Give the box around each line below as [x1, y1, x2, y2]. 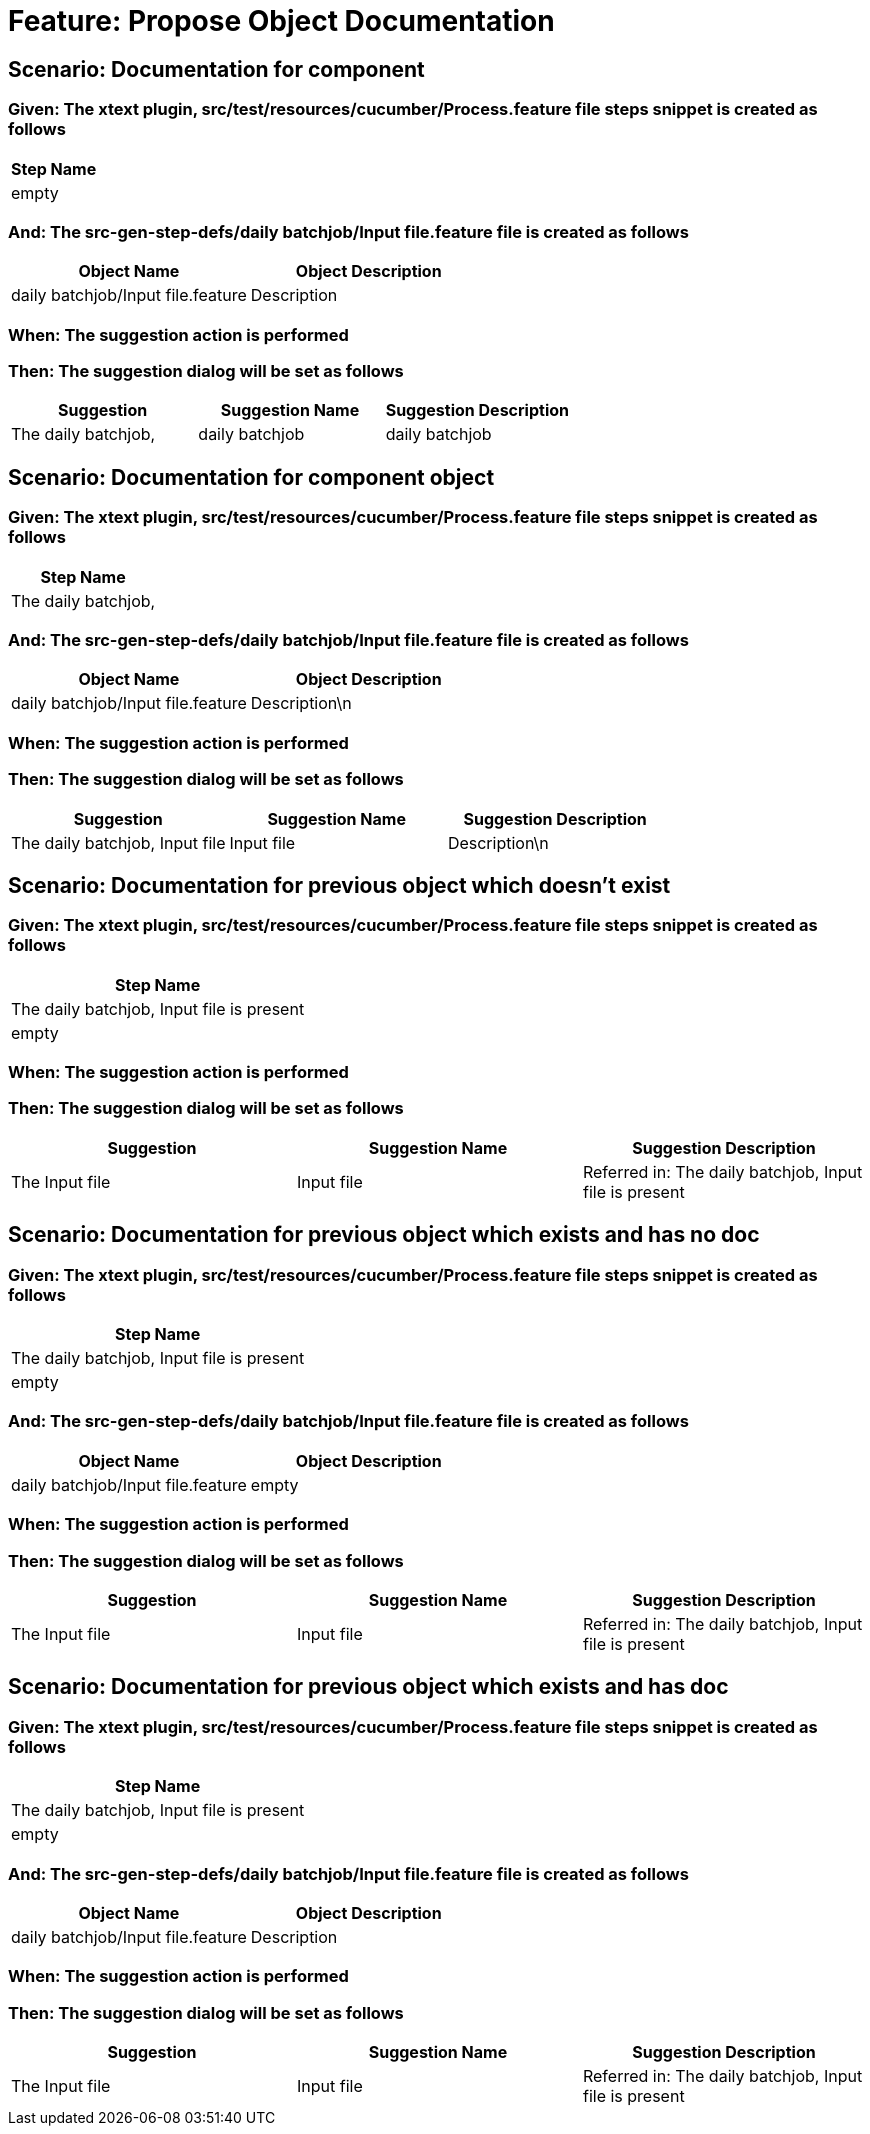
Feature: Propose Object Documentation [8, 4, 555, 38]
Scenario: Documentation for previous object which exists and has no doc [8, 1222, 760, 1248]
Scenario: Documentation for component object [8, 464, 495, 490]
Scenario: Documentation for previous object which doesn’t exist [8, 872, 671, 898]
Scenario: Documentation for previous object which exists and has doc [8, 1674, 729, 1700]
